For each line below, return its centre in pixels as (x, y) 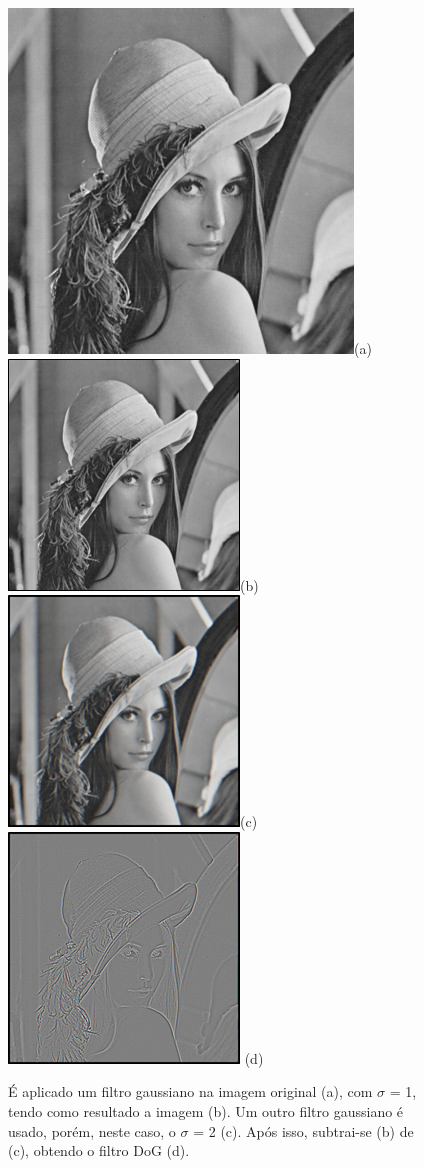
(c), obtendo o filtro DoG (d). (99, 1150)
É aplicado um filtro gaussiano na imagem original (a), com (190, 1091)
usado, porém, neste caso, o (92, 1130)
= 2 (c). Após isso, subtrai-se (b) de (303, 1130)
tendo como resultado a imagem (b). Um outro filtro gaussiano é (206, 1110)
